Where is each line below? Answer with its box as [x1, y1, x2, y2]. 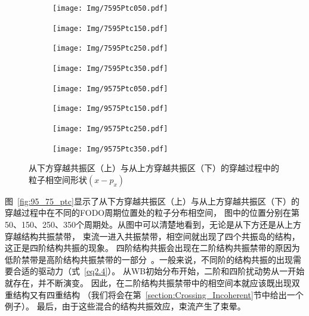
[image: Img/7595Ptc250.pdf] [52, 44, 168, 53]
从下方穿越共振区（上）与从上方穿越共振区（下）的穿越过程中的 [29, 162, 279, 174]
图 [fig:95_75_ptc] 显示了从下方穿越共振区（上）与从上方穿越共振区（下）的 [5, 194, 299, 207]
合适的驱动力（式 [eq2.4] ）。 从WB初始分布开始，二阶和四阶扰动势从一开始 [13, 265, 305, 277]
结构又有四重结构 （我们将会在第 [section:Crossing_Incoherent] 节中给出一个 [13, 288, 304, 300]
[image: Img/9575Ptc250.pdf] [52, 124, 168, 133]
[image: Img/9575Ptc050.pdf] [52, 84, 168, 93]
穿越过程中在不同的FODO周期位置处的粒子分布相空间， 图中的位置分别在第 [5, 206, 299, 219]
